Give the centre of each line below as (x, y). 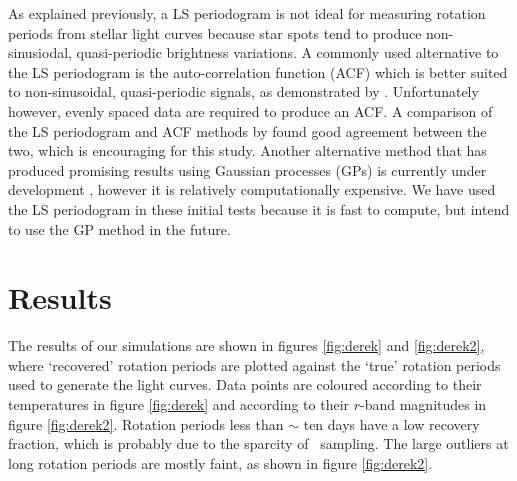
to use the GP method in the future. (119, 228)
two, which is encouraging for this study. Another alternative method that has (247, 150)
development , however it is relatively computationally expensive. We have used (252, 189)
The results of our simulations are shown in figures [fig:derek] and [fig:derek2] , (246, 345)
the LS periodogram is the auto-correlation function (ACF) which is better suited (258, 71)
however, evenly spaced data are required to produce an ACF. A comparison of (250, 110)
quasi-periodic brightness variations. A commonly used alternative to (287, 52)
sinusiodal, (40, 52)
